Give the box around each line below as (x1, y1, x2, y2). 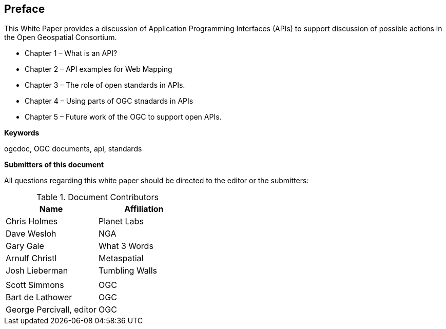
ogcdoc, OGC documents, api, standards (4, 144, 142, 153)
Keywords (4, 128, 40, 138)
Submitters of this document (4, 160, 104, 169)
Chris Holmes (6, 216, 58, 227)
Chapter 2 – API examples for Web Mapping (25, 65, 172, 74)
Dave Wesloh (6, 228, 56, 239)
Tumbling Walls (98, 265, 158, 276)
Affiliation (124, 204, 164, 215)
